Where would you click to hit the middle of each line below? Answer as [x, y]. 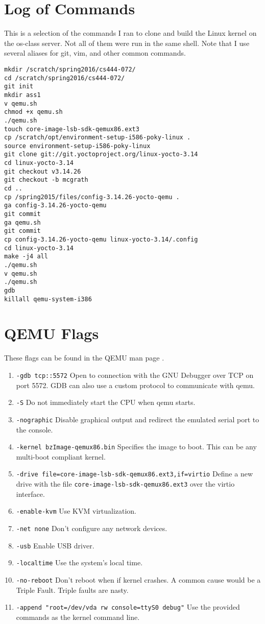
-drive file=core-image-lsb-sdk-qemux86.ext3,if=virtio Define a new [135, 474]
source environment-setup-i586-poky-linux [77, 146]
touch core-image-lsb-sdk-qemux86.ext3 [72, 129]
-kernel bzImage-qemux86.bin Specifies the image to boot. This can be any [136, 447]
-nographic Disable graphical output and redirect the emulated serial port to [138, 419]
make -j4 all [26, 257]
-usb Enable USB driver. [55, 545]
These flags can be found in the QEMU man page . [84, 358]
